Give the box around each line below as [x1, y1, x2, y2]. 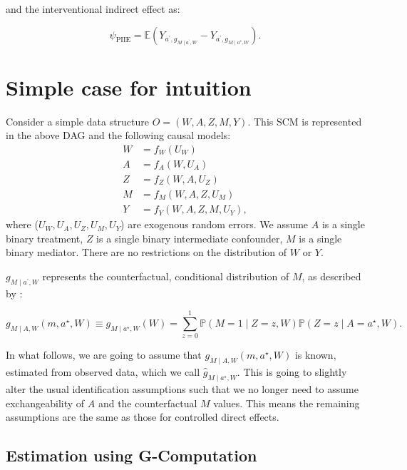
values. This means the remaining [213, 395, 360, 410]
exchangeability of [6, 395, 85, 410]
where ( [6, 217, 38, 232]
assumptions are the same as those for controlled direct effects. [6, 409, 279, 424]
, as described [302, 268, 361, 283]
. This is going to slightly [237, 364, 347, 379]
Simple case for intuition [6, 72, 252, 101]
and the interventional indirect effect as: [6, 1, 180, 16]
